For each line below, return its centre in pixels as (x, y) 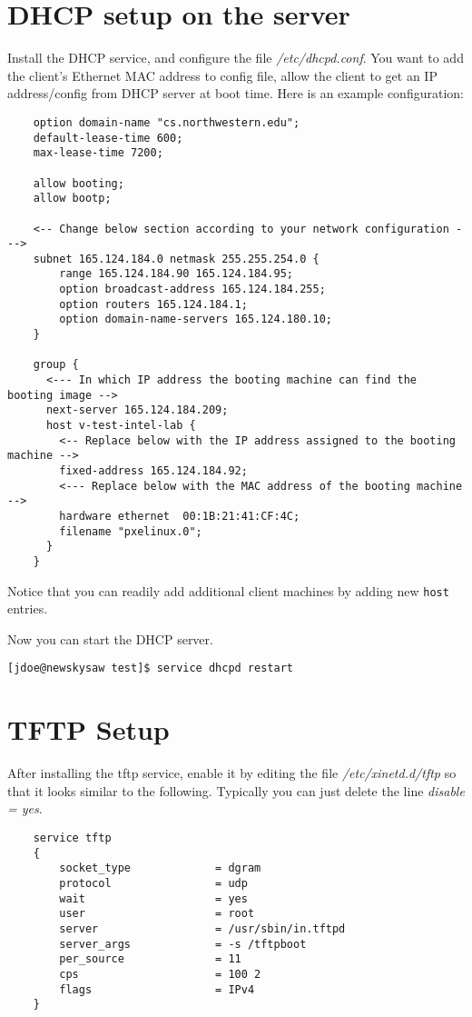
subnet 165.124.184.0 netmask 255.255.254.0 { (176, 259)
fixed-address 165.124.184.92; (153, 471)
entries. (28, 608)
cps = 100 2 (160, 974)
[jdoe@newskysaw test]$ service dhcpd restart (150, 668)
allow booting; (79, 183)
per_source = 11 (150, 959)
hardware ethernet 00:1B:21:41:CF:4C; (180, 516)
